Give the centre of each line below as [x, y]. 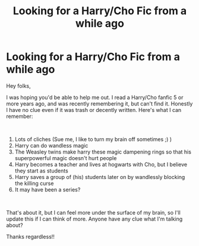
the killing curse [34, 183]
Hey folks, [18, 86]
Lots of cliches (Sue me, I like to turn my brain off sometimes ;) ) [93, 139]
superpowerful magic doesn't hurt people [66, 158]
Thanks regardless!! [31, 237]
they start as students [41, 171]
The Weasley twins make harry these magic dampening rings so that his [103, 152]
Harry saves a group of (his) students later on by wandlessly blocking [100, 177]
